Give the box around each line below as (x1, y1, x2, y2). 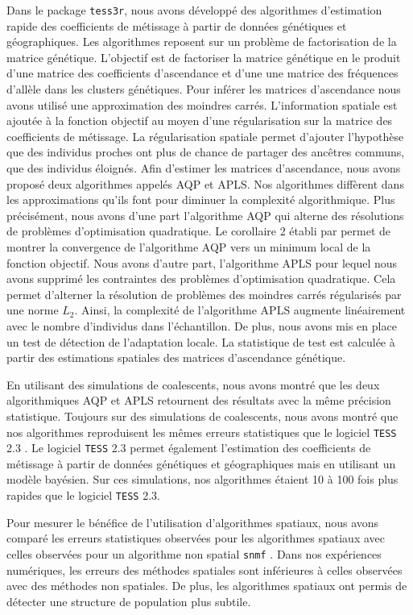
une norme (6, 301, 59, 318)
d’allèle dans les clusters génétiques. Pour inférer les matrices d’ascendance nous (6, 81, 401, 98)
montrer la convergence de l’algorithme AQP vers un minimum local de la (6, 238, 371, 255)
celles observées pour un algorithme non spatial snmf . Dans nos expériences (6, 545, 382, 562)
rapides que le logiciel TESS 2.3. (6, 487, 160, 503)
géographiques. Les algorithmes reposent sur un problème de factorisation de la (6, 33, 397, 50)
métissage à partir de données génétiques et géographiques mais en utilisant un (6, 455, 396, 472)
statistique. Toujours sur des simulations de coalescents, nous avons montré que (6, 407, 399, 424)
